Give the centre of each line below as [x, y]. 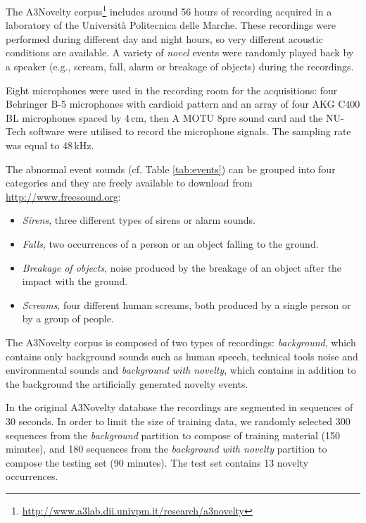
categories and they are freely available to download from [129, 183]
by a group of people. [68, 319]
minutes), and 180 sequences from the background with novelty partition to [166, 449]
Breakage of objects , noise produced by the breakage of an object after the [182, 267]
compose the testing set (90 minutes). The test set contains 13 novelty [157, 462]
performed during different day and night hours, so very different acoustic [164, 38]
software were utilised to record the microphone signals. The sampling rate [190, 131]
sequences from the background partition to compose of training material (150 [173, 435]
